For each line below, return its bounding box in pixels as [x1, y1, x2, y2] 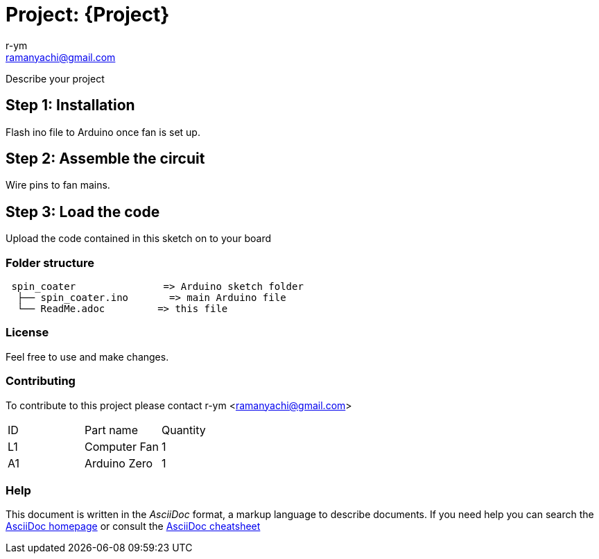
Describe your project [6, 72, 105, 85]
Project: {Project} [6, 3, 170, 26]
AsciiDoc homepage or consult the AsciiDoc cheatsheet [6, 520, 261, 533]
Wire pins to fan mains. [6, 179, 110, 191]
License [6, 325, 49, 340]
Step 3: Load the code [6, 203, 160, 221]
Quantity [161, 422, 206, 437]
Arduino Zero [84, 456, 153, 470]
